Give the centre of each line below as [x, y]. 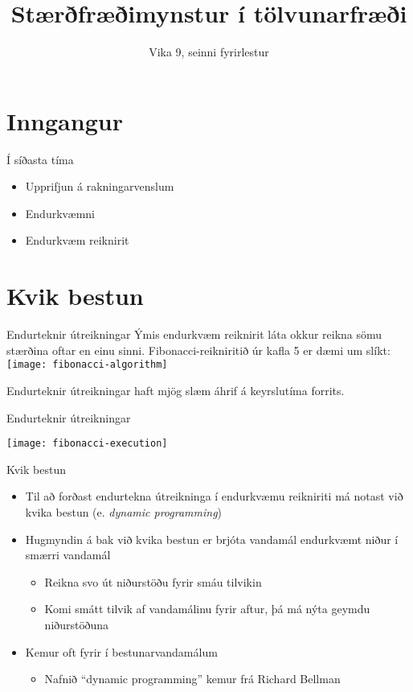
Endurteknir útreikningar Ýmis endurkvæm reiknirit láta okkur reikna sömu [194, 334]
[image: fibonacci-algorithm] [87, 365]
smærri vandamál [68, 555]
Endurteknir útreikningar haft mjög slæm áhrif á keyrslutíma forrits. [176, 390]
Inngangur [65, 120]
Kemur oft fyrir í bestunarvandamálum [121, 651]
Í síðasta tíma [40, 159]
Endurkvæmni [60, 213]
